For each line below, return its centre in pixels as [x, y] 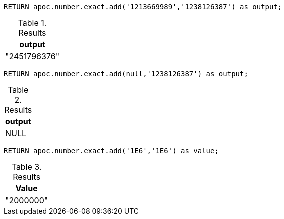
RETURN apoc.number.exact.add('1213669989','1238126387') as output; [143, 7]
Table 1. [32, 23]
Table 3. [27, 167]
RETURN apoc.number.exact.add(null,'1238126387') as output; [126, 74]
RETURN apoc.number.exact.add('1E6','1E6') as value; [111, 151]
